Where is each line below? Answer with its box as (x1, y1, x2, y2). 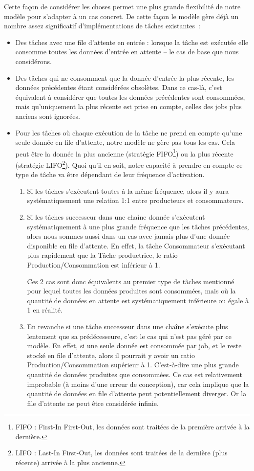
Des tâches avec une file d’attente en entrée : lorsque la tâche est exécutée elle (15, 37, 249, 47)
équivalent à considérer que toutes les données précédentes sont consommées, (15, 91, 245, 102)
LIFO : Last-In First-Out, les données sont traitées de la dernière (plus (15, 448, 228, 458)
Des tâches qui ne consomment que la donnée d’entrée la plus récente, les (15, 72, 234, 83)
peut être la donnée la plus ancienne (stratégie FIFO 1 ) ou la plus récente (15, 147, 233, 158)
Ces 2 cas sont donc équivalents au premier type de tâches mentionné (27, 276, 234, 286)
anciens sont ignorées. (15, 111, 80, 121)
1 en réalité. (27, 305, 63, 315)
